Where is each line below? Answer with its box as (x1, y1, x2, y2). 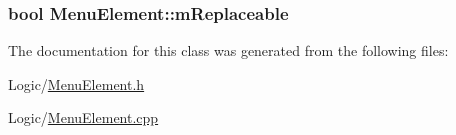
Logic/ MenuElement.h (8, 73, 145, 94)
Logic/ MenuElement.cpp (8, 107, 159, 128)
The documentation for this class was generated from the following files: (8, 40, 449, 61)
